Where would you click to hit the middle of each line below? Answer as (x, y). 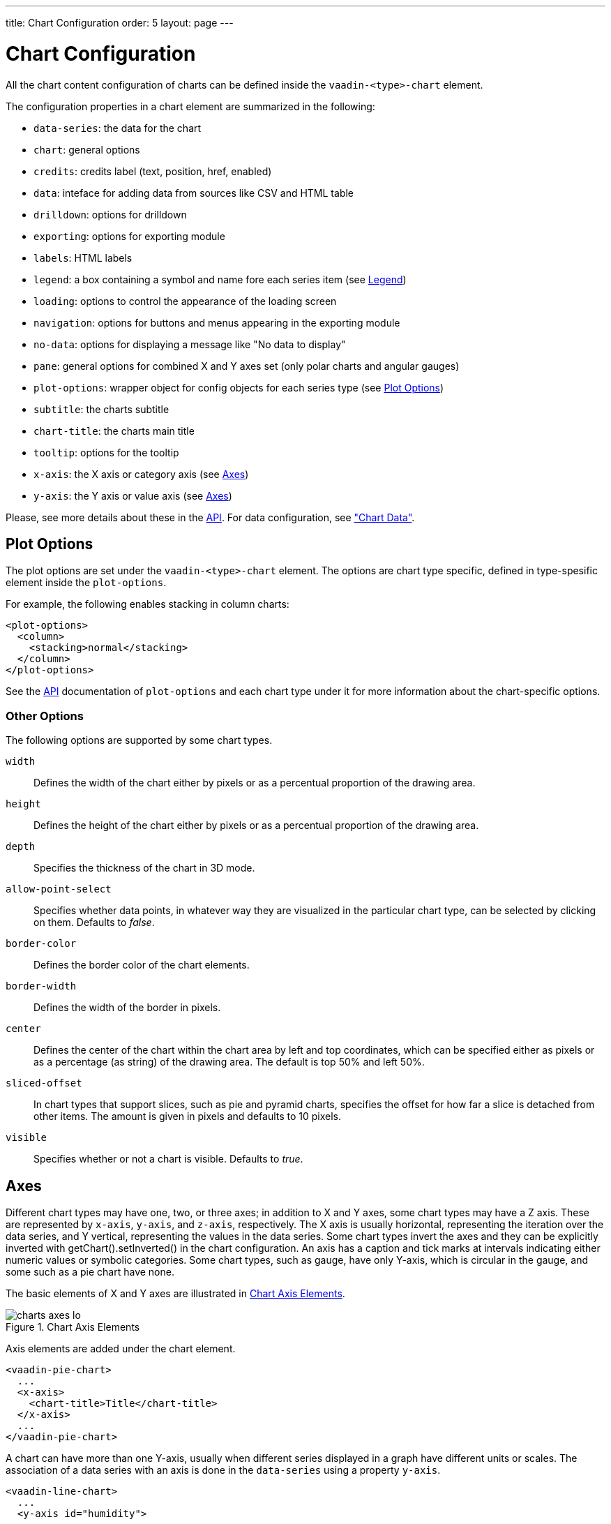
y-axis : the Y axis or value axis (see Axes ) (133, 495)
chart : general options (87, 149)
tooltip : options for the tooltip (106, 452)
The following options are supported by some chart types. (139, 740)
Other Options (45, 716)
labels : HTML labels (83, 257)
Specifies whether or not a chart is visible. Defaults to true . (168, 1159)
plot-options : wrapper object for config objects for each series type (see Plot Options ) (239, 387)
